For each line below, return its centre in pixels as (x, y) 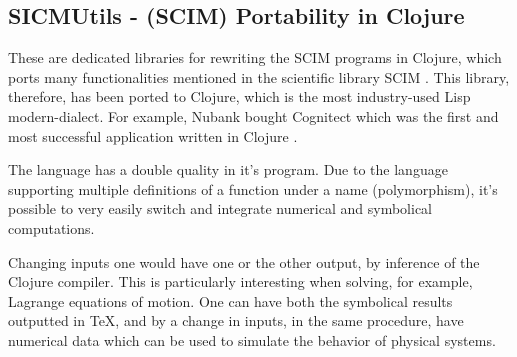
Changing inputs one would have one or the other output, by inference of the (244, 261)
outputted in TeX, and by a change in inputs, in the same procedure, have (236, 320)
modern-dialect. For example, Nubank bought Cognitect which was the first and (253, 115)
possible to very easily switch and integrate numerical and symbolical (220, 208)
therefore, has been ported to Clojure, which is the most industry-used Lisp (239, 96)
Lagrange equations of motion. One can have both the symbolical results (230, 300)
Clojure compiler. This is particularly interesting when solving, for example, (240, 281)
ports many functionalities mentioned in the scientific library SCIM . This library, (259, 76)
